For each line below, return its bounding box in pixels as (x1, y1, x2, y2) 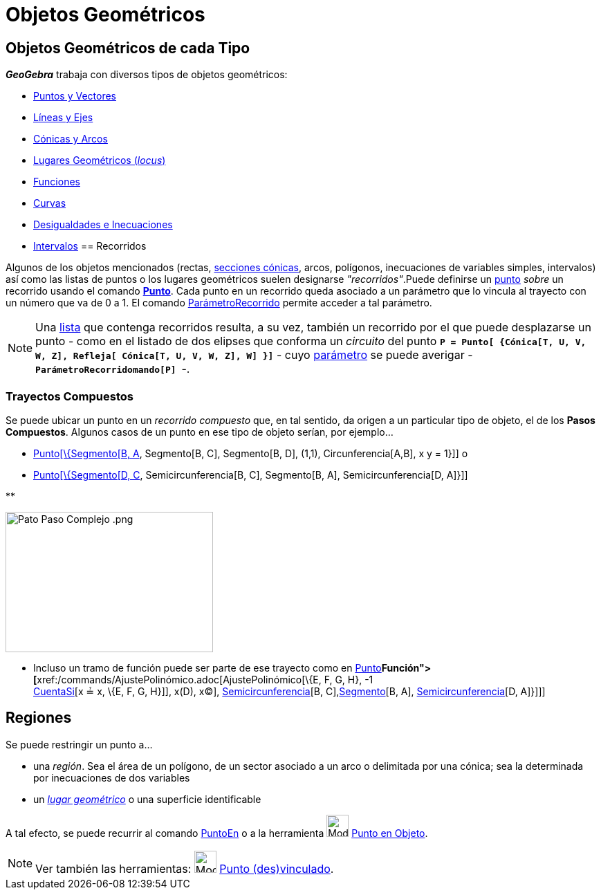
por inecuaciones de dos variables (33, 771, 190, 784)
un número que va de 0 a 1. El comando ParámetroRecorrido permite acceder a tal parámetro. (6, 297, 432, 309)
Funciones (33, 176, 80, 188)
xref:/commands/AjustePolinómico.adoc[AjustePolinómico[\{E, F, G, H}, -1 (37, 673, 373, 685)
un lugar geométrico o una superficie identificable (33, 793, 261, 805)
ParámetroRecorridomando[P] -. (35, 362, 190, 376)
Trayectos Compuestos (6, 389, 133, 403)
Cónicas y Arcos (33, 133, 108, 145)
